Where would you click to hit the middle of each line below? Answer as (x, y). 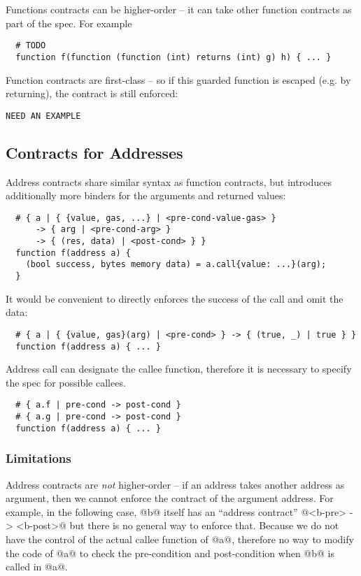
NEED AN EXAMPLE (43, 116)
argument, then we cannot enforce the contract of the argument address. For (170, 498)
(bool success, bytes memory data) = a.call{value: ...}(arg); (176, 265)
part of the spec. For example (69, 23)
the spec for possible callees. (66, 382)
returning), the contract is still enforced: (92, 93)
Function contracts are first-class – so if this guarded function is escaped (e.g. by (178, 79)
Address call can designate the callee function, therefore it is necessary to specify (179, 369)
